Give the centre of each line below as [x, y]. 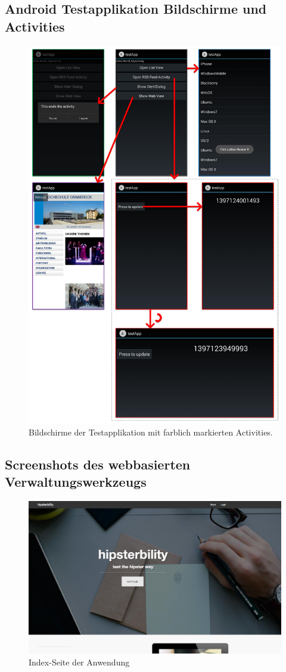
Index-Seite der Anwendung [79, 662]
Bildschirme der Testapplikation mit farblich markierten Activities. [151, 432]
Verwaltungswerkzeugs [76, 482]
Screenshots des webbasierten [98, 464]
